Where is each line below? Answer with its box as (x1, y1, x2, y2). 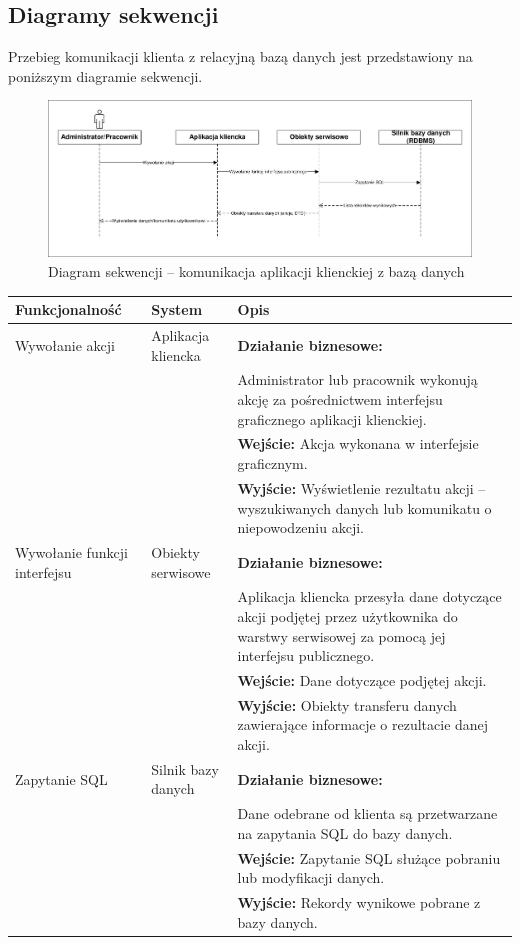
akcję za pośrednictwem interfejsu (237, 389, 443, 410)
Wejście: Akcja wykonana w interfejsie (237, 433, 479, 454)
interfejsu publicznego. (237, 645, 375, 666)
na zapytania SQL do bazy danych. (237, 822, 453, 843)
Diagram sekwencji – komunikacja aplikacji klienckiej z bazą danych (48, 261, 465, 282)
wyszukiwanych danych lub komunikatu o (237, 497, 492, 518)
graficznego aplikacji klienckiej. (237, 408, 427, 429)
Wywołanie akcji (15, 334, 115, 355)
